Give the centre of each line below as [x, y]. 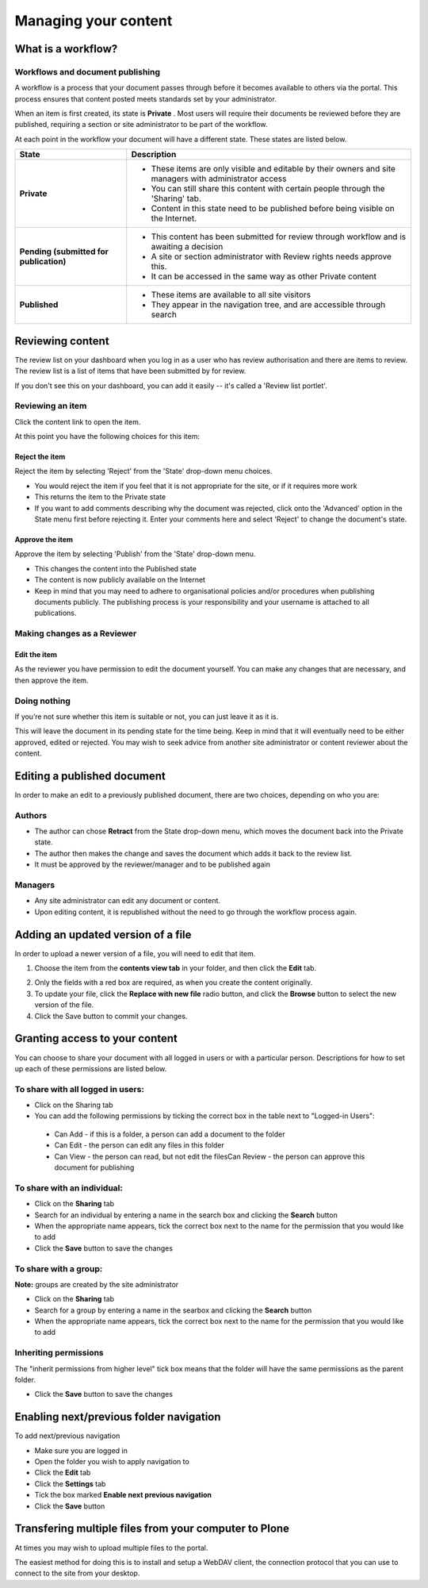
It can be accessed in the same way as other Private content [264, 276]
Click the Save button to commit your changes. [111, 1016]
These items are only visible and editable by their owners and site [273, 169]
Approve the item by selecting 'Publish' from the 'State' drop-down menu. [135, 554]
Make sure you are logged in [81, 1450]
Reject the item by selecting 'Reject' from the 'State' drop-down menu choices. [143, 471]
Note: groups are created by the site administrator [97, 1284]
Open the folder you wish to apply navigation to [112, 1462]
